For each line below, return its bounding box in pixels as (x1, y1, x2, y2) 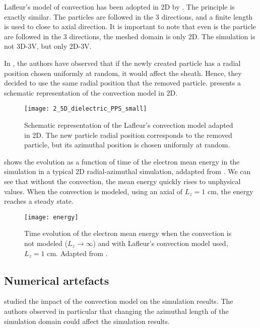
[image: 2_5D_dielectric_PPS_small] (24, 105, 147, 113)
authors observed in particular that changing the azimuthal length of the (4, 305, 229, 316)
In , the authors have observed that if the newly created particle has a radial (4, 57, 241, 68)
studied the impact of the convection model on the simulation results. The (4, 296, 233, 306)
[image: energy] (24, 213, 79, 221)
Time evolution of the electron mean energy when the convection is (24, 228, 232, 238)
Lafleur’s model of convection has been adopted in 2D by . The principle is (4, 2, 235, 12)
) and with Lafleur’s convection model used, (93, 238, 228, 248)
